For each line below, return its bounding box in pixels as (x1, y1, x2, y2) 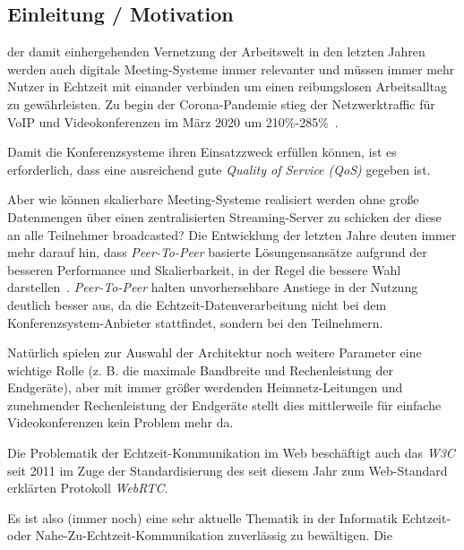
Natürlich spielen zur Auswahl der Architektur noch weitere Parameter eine (7, 343, 422, 362)
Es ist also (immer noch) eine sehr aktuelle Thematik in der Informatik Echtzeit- (7, 508, 451, 527)
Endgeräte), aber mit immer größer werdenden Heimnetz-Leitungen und (7, 378, 403, 397)
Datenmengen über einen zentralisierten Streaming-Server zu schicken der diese (7, 207, 442, 226)
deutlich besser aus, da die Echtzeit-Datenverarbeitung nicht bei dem (7, 295, 387, 314)
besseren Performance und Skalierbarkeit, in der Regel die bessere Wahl (7, 260, 401, 279)
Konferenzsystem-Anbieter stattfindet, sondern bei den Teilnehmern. (7, 313, 383, 331)
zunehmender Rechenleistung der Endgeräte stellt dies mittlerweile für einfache (7, 395, 442, 414)
